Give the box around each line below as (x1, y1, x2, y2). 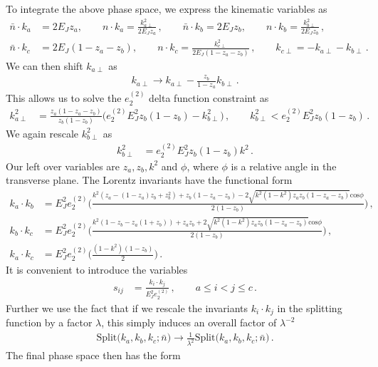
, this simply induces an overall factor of (101, 315, 277, 330)
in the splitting (277, 300, 342, 315)
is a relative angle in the (231, 158, 337, 173)
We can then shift (6, 58, 83, 73)
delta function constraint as (149, 91, 269, 105)
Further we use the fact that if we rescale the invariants (6, 300, 248, 315)
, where (187, 158, 219, 173)
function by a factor (6, 315, 93, 330)
